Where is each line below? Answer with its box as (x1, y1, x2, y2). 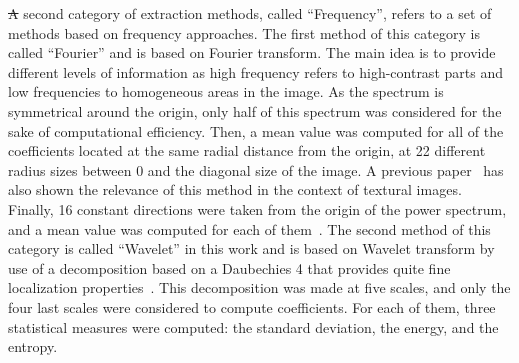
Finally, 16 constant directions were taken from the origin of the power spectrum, (8, 198, 507, 219)
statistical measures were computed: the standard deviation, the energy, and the (8, 316, 499, 337)
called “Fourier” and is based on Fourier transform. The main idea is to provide (8, 42, 496, 63)
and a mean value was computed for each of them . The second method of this (8, 218, 491, 239)
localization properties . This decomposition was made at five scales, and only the (8, 277, 511, 298)
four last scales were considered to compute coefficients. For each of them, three (8, 296, 496, 317)
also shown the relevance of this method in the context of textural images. (8, 179, 462, 200)
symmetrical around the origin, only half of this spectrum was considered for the (8, 100, 502, 121)
